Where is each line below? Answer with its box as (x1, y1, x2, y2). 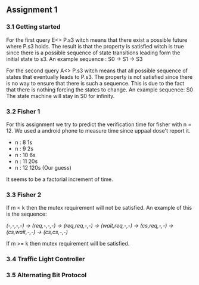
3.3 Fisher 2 (6, 191, 42, 199)
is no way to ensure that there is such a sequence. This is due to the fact (6, 79, 185, 87)
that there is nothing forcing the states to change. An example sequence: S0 (6, 86, 194, 93)
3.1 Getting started (6, 23, 61, 31)
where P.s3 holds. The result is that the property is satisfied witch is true (6, 42, 184, 50)
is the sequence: (6, 210, 47, 217)
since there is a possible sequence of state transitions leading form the (6, 49, 181, 56)
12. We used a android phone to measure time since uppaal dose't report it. (6, 127, 191, 134)
